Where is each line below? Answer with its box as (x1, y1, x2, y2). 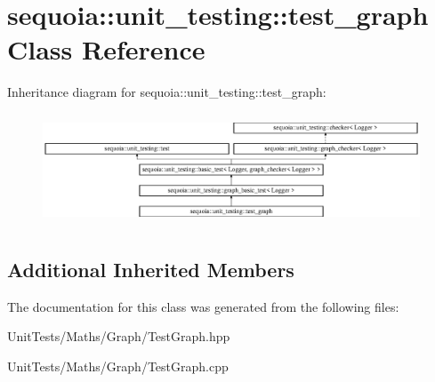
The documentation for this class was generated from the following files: (7, 297, 399, 315)
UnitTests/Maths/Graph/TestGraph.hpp (7, 327, 230, 346)
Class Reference (7, 31, 205, 68)
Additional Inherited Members (7, 255, 294, 283)
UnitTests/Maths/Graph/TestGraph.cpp (7, 356, 229, 375)
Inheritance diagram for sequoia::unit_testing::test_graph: (7, 83, 326, 101)
